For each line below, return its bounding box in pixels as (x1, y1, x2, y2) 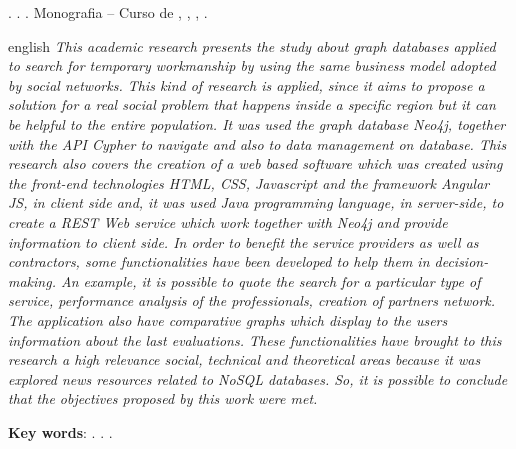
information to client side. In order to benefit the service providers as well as (8, 231, 479, 252)
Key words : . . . (8, 421, 113, 442)
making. (8, 270, 56, 291)
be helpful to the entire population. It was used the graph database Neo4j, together (8, 113, 506, 134)
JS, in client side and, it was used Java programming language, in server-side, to (8, 192, 504, 213)
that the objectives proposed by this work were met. (8, 388, 318, 409)
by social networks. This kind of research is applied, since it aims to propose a (8, 74, 485, 95)
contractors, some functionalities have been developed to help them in (8, 251, 430, 272)
